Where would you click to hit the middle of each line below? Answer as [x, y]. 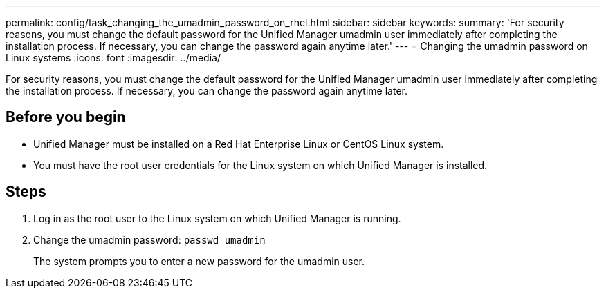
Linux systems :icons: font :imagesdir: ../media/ [113, 58]
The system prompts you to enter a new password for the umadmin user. [199, 261]
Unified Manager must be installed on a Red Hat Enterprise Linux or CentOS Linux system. [239, 144]
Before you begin [66, 117]
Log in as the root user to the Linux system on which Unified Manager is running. [217, 218]
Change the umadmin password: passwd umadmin [149, 239]
